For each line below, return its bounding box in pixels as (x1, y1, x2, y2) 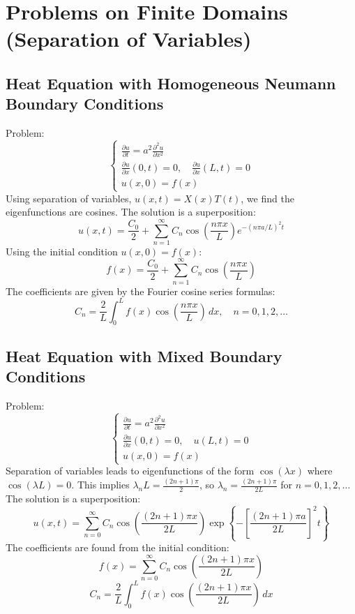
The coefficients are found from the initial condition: (6, 540, 229, 555)
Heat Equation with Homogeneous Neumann (6, 72, 336, 93)
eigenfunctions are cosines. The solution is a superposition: (6, 204, 256, 219)
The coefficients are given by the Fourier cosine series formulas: (6, 283, 275, 298)
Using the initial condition (6, 244, 118, 258)
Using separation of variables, (6, 190, 132, 205)
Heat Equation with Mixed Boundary (6, 345, 282, 366)
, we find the (241, 190, 294, 205)
